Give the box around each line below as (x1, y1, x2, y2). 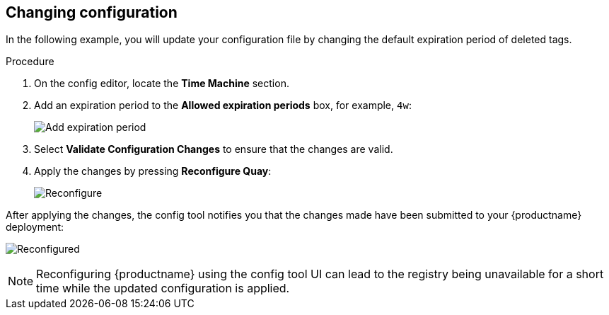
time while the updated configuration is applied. (36, 281, 290, 296)
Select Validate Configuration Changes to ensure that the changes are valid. (34, 143, 393, 156)
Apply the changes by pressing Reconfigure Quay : (34, 165, 272, 178)
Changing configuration (6, 4, 178, 21)
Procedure (6, 55, 54, 68)
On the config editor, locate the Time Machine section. (34, 77, 289, 90)
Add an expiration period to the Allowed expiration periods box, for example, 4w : (34, 99, 412, 112)
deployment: (6, 221, 64, 234)
